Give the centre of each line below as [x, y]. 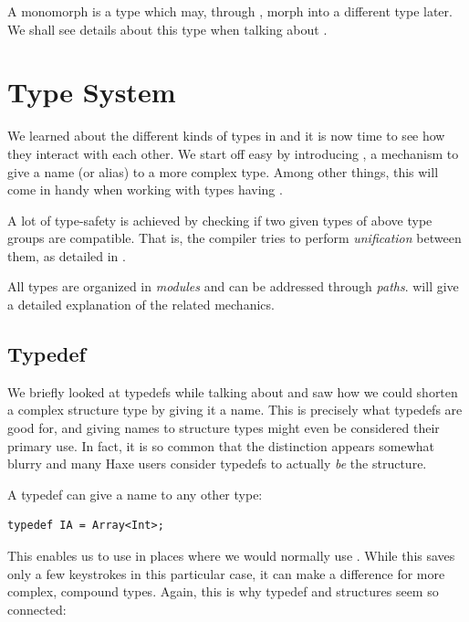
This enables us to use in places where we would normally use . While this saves [231, 556]
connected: [37, 609]
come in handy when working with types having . [145, 190]
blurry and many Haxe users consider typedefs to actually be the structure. [217, 464]
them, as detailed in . [67, 255]
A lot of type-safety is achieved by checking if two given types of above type [220, 220]
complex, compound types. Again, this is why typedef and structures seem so [223, 591]
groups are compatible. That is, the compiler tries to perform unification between [234, 238]
